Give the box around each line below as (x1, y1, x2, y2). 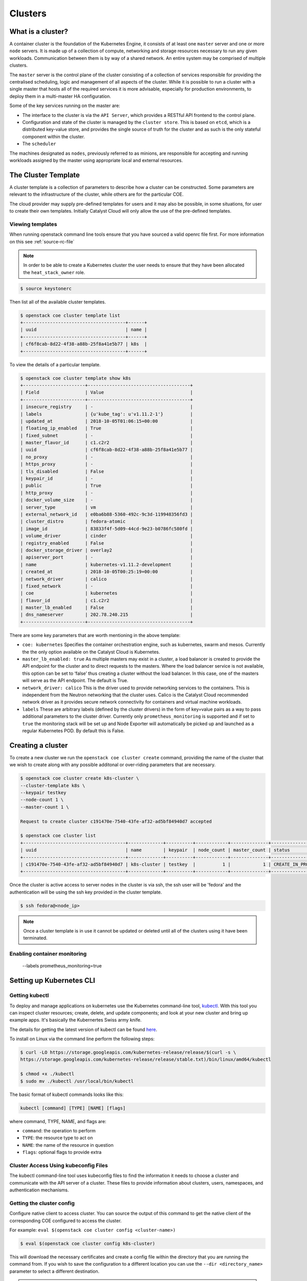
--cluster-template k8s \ (20, 782, 85, 789)
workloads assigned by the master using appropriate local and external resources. (9, 157, 183, 163)
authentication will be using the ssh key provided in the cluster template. (9, 889, 162, 895)
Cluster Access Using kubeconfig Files (9, 1162, 108, 1169)
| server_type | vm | (20, 504, 193, 510)
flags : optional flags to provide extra (22, 1149, 102, 1155)
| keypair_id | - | (20, 476, 193, 482)
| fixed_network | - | (20, 583, 193, 589)
